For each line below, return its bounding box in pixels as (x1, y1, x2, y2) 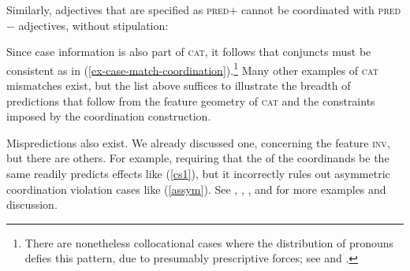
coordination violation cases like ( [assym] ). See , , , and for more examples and (6, 180, 386, 197)
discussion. (6, 196, 58, 213)
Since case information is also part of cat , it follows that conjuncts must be (6, 43, 371, 60)
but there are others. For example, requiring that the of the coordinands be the (6, 150, 389, 166)
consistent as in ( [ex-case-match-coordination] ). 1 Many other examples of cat (6, 59, 378, 78)
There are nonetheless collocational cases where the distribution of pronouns (24, 234, 394, 251)
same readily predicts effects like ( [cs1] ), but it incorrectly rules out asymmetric (6, 165, 390, 181)
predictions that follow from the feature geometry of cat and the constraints (6, 92, 375, 109)
